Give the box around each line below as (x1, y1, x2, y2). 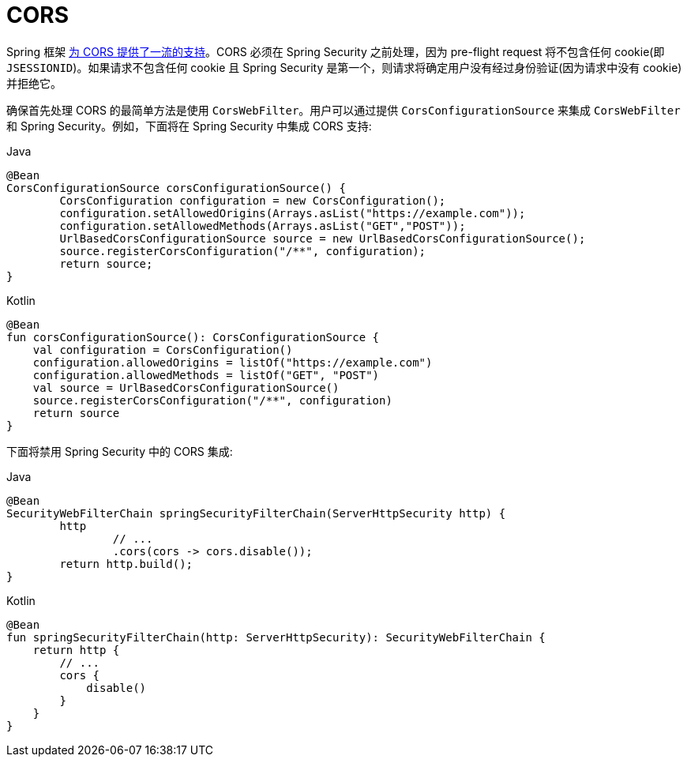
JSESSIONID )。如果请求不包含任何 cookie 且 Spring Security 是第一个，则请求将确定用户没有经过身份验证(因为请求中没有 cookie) (6, 60, 682, 74)
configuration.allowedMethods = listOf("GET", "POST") (32, 368, 380, 381)
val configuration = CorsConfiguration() (32, 343, 293, 356)
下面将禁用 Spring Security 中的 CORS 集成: (6, 444, 233, 458)
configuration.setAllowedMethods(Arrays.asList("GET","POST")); (59, 219, 466, 232)
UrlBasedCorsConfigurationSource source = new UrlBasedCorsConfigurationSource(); (59, 231, 586, 245)
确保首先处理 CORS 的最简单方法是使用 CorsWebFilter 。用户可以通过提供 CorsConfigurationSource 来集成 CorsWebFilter (6, 103, 681, 117)
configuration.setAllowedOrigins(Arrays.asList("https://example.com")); (59, 206, 526, 220)
